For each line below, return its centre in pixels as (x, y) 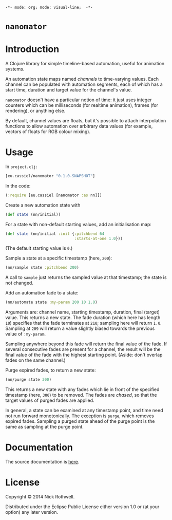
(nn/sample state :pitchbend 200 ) (42, 268)
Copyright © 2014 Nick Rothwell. (40, 496)
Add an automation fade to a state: (42, 293)
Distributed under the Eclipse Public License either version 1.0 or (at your (82, 507)
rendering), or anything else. (35, 111)
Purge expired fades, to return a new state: (51, 370)
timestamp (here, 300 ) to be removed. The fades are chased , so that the (81, 395)
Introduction (32, 49)
